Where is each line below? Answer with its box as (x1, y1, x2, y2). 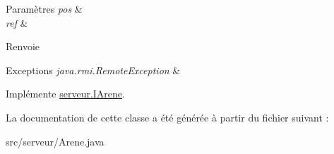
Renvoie (6, 39, 40, 54)
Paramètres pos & (6, 1, 83, 16)
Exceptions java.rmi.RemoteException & (6, 62, 181, 77)
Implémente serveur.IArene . (6, 86, 125, 101)
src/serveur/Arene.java (6, 134, 105, 148)
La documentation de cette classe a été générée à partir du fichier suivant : (6, 109, 329, 124)
